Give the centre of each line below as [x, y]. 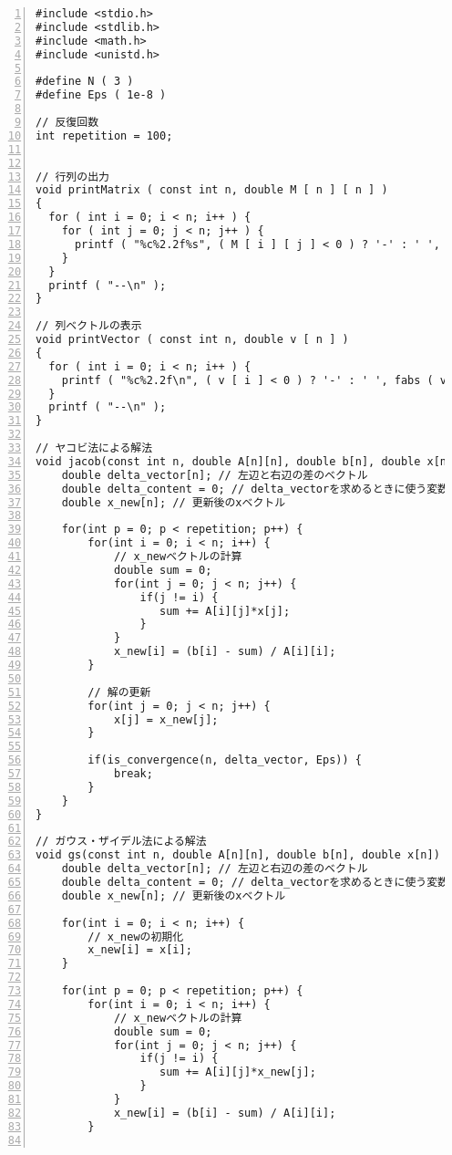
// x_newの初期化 [136, 936]
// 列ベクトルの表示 [89, 326]
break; [133, 774]
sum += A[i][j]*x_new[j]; [238, 1072]
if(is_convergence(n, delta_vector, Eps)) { [225, 760]
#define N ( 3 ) [85, 82]
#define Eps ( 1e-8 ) [101, 95]
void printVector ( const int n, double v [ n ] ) [192, 339]
